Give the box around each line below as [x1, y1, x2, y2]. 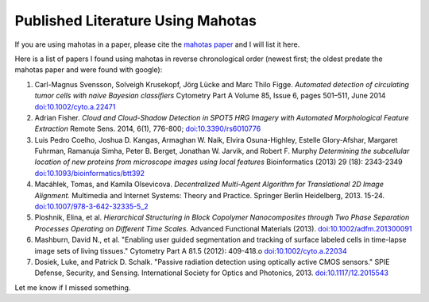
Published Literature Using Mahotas [14, 12, 257, 29]
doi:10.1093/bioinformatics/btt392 [34, 168, 145, 178]
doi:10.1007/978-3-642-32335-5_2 [34, 202, 149, 212]
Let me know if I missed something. [14, 282, 131, 292]
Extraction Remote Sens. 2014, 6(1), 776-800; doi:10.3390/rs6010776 [34, 124, 261, 134]
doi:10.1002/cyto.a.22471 [34, 101, 116, 111]
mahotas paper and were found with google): [14, 65, 163, 75]
